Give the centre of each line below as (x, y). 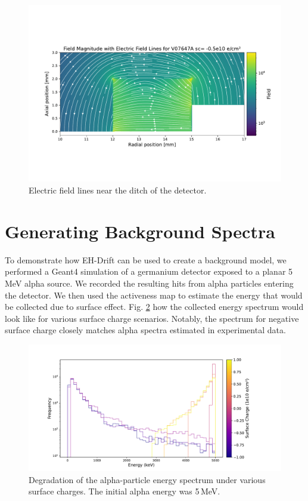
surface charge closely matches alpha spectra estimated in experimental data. (145, 330)
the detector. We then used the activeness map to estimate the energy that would (154, 295)
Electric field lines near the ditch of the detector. (118, 190)
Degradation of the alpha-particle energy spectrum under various (147, 479)
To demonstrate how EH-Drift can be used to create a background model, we (146, 259)
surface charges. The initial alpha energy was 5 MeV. (125, 491)
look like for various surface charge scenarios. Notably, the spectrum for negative (152, 318)
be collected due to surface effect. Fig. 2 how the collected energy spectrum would (154, 307)
